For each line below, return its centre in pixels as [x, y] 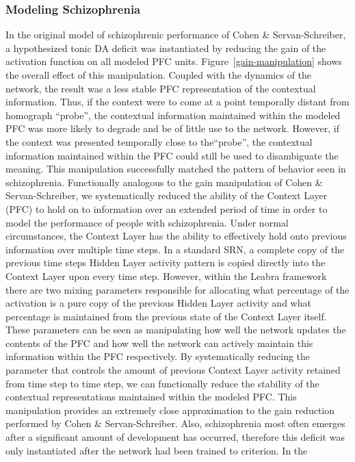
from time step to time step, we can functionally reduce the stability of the [162, 383]
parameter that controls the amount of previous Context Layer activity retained [173, 370]
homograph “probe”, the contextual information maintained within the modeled [173, 115]
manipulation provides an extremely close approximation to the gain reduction [170, 410]
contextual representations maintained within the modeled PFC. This [151, 397]
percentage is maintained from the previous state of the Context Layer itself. [166, 316]
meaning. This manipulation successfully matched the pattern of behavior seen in [176, 169]
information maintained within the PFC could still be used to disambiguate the [172, 155]
